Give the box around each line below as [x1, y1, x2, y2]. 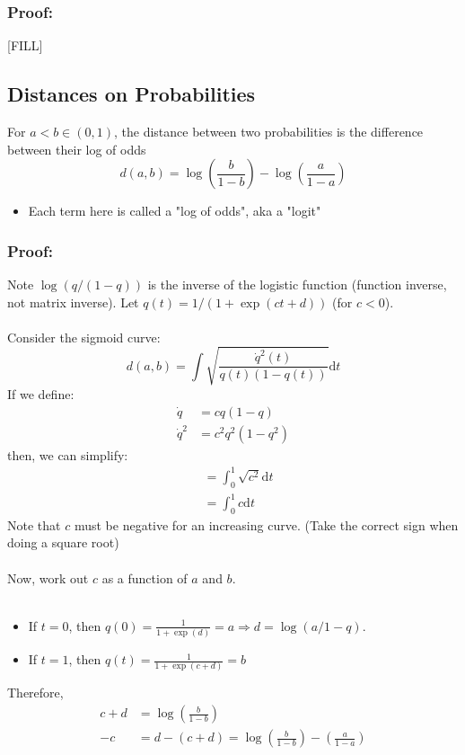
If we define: [7, 384, 75, 403]
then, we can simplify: [7, 445, 128, 464]
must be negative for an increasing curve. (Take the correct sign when [74, 515, 459, 534]
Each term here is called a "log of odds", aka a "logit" [28, 201, 321, 220]
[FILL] [7, 36, 43, 55]
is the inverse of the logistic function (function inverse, [147, 275, 447, 294]
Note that [7, 515, 61, 534]
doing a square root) [7, 533, 119, 552]
